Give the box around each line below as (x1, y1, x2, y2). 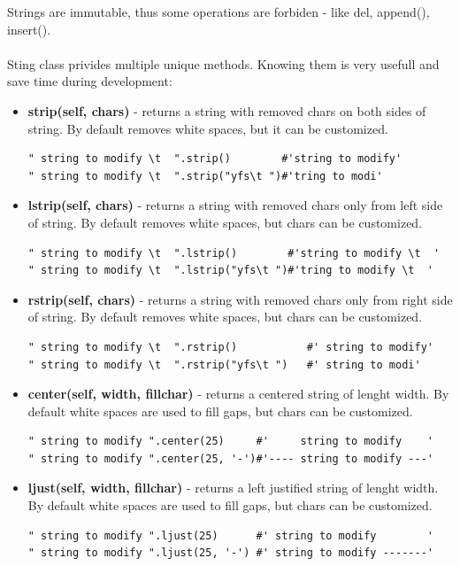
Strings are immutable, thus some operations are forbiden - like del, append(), (7, 3, 430, 20)
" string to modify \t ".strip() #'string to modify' (27, 152, 402, 166)
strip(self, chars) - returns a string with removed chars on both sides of (27, 101, 426, 120)
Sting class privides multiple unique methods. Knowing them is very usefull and (7, 54, 440, 73)
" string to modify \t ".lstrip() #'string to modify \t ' (27, 246, 441, 260)
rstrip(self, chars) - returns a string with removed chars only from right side (27, 290, 453, 308)
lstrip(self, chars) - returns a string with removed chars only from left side (27, 196, 443, 214)
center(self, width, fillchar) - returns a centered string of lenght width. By (27, 384, 449, 403)
